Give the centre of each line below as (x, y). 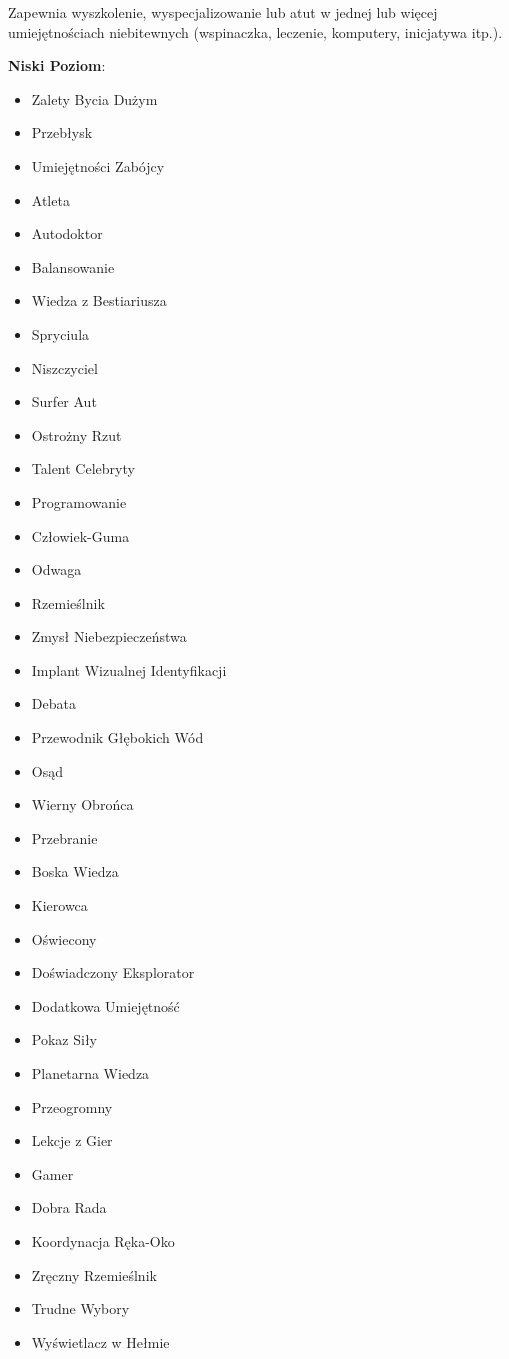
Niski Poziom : (57, 65)
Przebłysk (62, 132)
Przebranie (64, 837)
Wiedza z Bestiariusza (99, 300)
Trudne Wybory (80, 1308)
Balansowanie (73, 266)
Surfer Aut (64, 401)
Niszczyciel (64, 367)
